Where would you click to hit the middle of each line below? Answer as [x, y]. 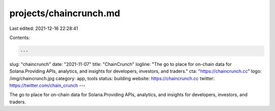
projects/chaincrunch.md [65, 13]
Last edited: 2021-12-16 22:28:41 [44, 28]
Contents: [20, 38]
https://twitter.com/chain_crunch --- [48, 86]
